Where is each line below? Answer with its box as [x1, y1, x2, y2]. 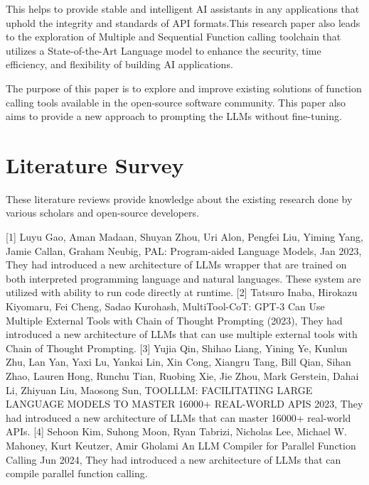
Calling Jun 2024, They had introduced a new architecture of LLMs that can [6, 452, 341, 467]
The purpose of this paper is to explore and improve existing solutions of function [6, 80, 362, 95]
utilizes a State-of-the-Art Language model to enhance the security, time [6, 43, 321, 58]
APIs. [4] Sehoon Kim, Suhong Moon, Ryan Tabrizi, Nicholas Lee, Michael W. [6, 424, 347, 439]
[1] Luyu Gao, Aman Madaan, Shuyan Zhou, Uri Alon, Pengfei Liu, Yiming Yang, [6, 229, 363, 244]
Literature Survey [6, 150, 184, 179]
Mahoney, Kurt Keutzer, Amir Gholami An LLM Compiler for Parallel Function [6, 437, 356, 452]
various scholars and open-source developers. [6, 205, 199, 220]
